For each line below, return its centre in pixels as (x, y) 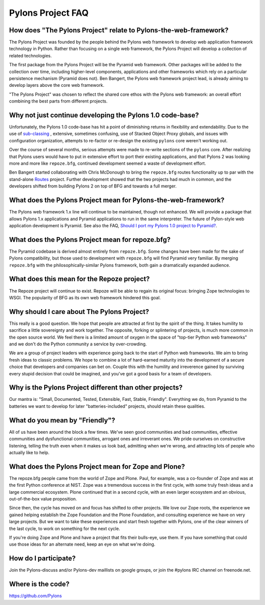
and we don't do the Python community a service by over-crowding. (78, 344)
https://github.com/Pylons (36, 596)
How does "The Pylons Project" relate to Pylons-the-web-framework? (119, 30)
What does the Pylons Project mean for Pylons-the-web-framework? (117, 200)
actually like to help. (29, 452)
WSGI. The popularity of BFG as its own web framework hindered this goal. (85, 297)
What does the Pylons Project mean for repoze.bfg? (90, 240)
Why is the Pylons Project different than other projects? (96, 388)
